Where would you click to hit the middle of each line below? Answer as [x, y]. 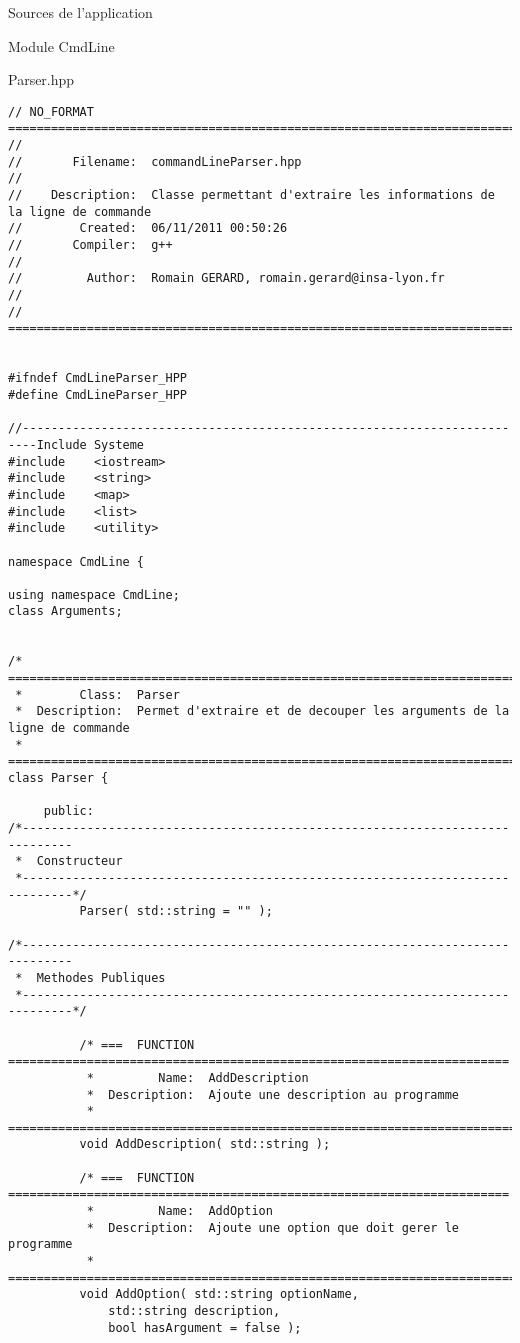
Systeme [119, 444]
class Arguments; [65, 611]
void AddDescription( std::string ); [205, 1144]
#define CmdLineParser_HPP [97, 394]
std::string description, [194, 1311]
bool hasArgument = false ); [205, 1327]
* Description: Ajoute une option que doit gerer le [273, 1227]
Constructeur [79, 861]
